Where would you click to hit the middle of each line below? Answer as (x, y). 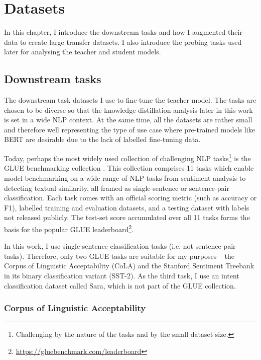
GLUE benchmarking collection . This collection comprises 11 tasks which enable (129, 168)
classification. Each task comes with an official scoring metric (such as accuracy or (130, 198)
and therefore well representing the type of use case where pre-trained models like (129, 129)
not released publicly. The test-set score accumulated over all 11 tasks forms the (127, 217)
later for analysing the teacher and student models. (83, 52)
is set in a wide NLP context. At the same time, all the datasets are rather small (128, 120)
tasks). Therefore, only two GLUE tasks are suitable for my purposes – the (119, 256)
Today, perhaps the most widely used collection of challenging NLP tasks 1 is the (127, 157)
